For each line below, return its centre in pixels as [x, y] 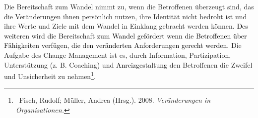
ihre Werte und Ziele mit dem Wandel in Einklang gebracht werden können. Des [126, 26]
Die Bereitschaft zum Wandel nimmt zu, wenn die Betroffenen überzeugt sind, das [129, 6]
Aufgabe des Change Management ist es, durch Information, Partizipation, [118, 55]
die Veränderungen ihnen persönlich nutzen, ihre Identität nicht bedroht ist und [126, 16]
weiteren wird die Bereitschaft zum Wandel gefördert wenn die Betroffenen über [126, 35]
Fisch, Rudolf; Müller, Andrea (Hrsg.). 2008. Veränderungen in [115, 100]
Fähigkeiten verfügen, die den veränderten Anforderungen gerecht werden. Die [123, 45]
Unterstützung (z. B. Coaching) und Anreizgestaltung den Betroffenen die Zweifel [128, 64]
